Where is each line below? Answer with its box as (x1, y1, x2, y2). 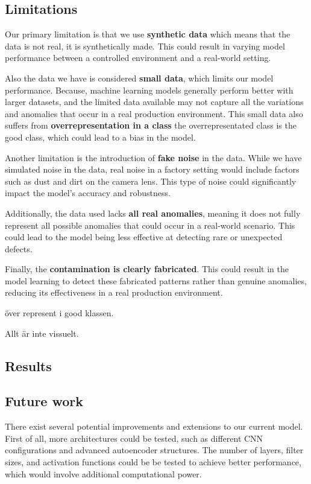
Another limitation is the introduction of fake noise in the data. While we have (5, 151, 302, 164)
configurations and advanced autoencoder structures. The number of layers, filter (5, 444, 304, 456)
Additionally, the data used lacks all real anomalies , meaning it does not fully (5, 206, 301, 219)
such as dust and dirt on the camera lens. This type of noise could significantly (5, 174, 297, 187)
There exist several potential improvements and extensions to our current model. (5, 420, 303, 433)
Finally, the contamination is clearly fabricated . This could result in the (5, 263, 289, 275)
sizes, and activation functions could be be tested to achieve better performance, (5, 456, 301, 468)
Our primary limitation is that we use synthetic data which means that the (5, 28, 291, 40)
